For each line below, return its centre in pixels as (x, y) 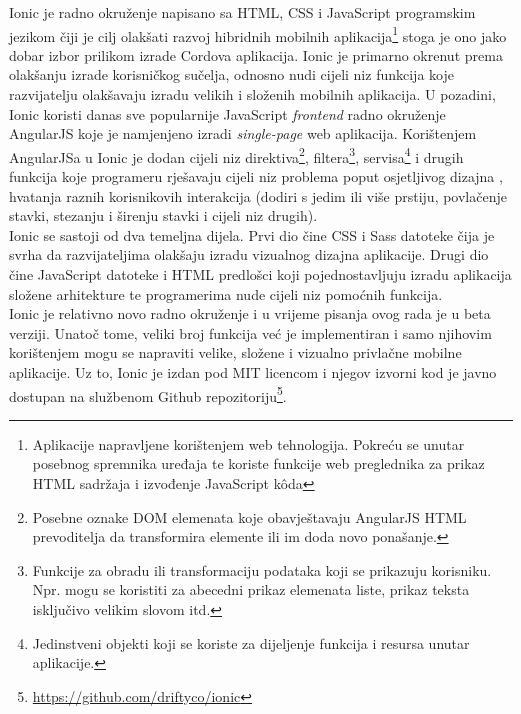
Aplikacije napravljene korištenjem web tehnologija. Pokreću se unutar (248, 443)
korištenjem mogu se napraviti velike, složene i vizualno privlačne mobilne (235, 352)
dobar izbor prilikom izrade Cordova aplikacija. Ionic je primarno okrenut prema (256, 54)
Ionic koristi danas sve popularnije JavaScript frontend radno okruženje (227, 113)
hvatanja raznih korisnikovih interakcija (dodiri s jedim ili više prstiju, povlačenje (258, 195)
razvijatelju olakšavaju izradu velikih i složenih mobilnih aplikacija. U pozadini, (252, 94)
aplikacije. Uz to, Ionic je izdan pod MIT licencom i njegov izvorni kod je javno (253, 372)
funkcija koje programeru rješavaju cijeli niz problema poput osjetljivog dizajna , (256, 176)
